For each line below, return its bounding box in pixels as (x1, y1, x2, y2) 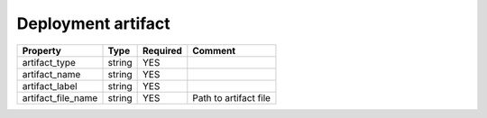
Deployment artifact (16, 14, 170, 33)
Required (142, 44, 182, 57)
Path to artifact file (192, 91, 271, 104)
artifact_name (22, 68, 81, 80)
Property (22, 44, 62, 57)
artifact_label (22, 79, 78, 92)
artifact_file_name (22, 91, 98, 104)
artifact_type (22, 56, 77, 68)
